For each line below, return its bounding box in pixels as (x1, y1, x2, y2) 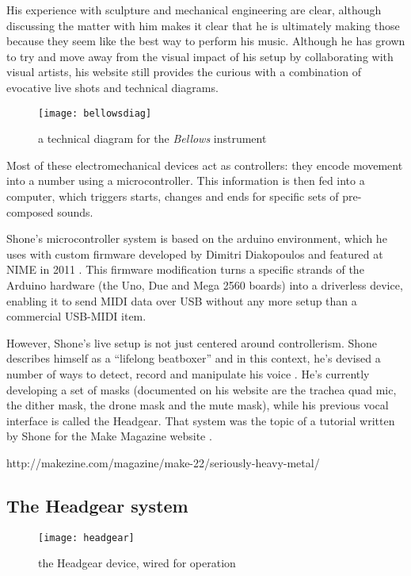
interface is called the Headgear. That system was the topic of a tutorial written (6, 412, 395, 428)
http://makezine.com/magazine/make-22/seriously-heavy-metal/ (6, 454, 320, 470)
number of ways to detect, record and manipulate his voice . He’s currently (6, 365, 370, 382)
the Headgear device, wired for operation (38, 555, 236, 571)
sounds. (57, 203, 93, 220)
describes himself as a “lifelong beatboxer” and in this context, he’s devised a (6, 350, 381, 367)
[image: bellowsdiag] (38, 107, 152, 119)
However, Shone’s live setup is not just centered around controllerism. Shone (6, 334, 378, 351)
